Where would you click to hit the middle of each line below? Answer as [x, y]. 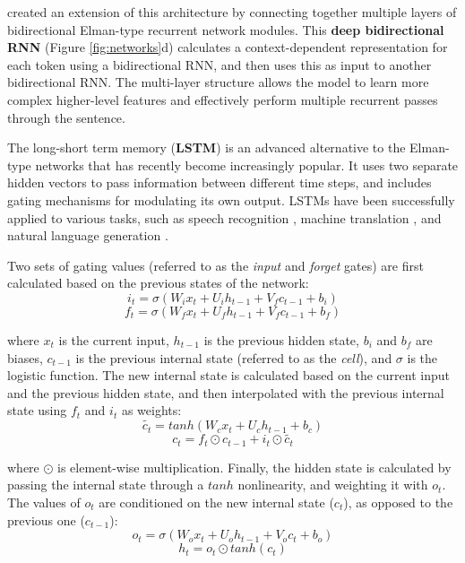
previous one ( [46, 520]
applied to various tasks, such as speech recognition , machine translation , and [224, 217]
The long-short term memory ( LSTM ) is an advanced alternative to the [207, 147]
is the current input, [114, 339]
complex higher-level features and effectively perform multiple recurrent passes [223, 99]
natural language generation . [88, 235]
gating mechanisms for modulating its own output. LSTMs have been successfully [231, 199]
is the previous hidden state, [281, 339]
